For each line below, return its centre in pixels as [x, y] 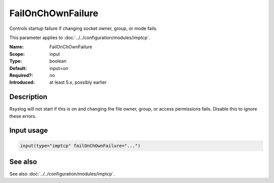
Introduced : [22, 82]
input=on [59, 68]
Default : [18, 68]
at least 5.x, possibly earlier [78, 82]
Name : [16, 47]
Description [28, 97]
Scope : [17, 54]
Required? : [21, 75]
